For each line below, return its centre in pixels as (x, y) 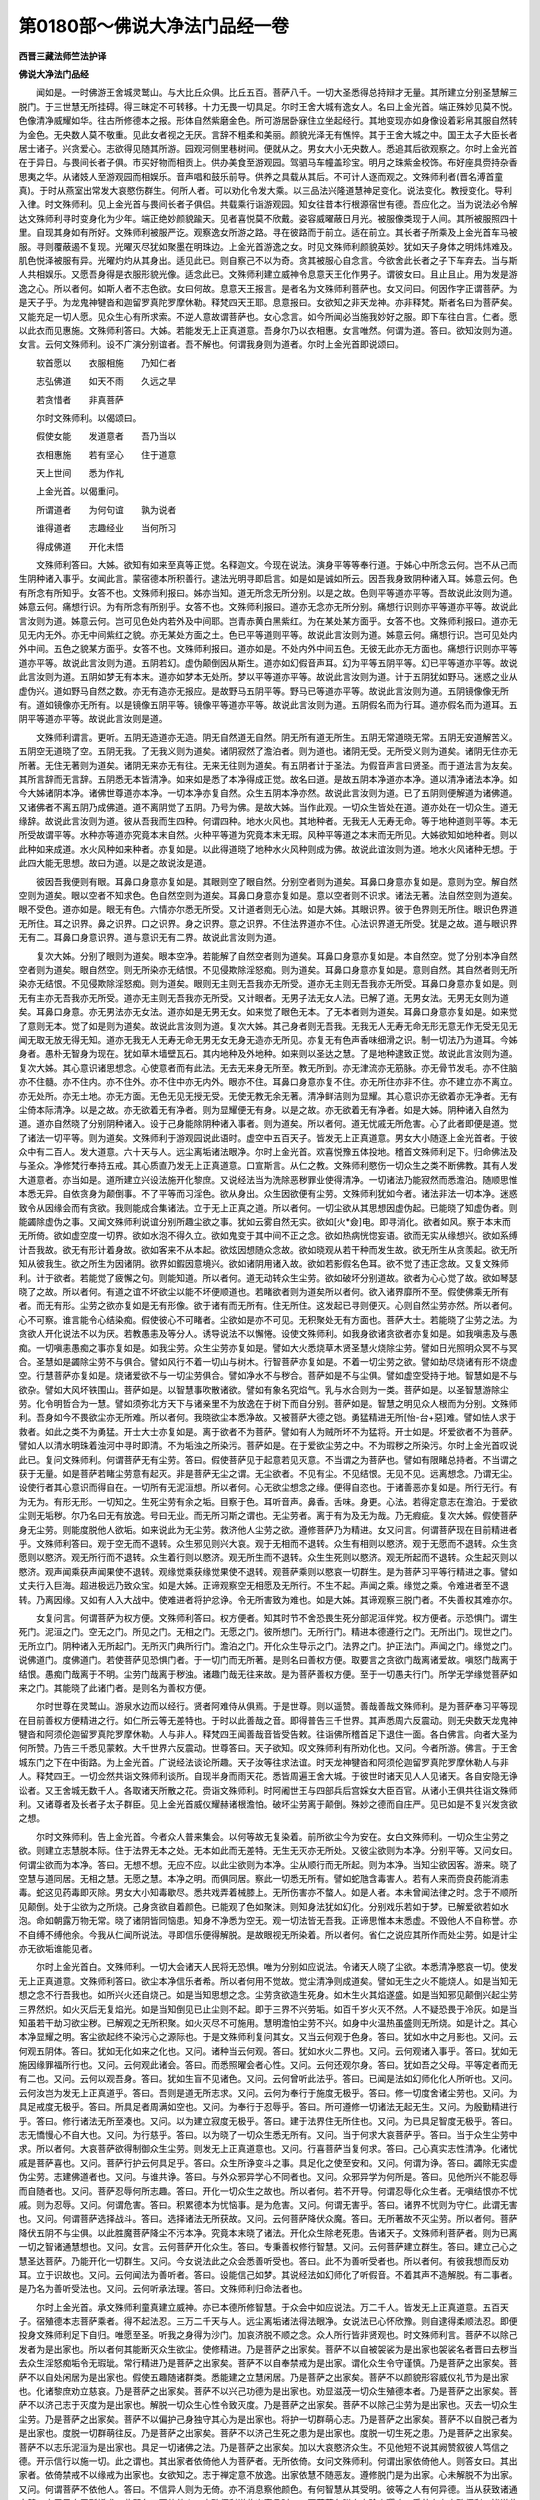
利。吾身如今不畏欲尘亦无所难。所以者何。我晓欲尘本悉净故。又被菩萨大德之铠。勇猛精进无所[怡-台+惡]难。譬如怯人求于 (267, 1417)
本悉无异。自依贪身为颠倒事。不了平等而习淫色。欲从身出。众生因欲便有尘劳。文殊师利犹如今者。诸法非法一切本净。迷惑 (268, 1194)
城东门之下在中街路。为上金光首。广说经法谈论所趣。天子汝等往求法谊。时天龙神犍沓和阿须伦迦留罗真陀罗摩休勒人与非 (263, 1762)
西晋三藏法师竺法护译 (62, 56)
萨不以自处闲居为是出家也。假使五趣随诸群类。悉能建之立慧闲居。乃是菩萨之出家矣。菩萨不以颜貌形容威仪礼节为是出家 (263, 2377)
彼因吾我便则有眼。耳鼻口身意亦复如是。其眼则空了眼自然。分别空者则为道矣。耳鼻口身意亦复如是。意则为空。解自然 (276, 881)
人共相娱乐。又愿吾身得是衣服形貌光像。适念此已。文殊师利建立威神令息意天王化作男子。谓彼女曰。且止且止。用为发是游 (268, 274)
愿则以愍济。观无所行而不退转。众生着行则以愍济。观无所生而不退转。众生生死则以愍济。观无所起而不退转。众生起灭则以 (268, 1557)
